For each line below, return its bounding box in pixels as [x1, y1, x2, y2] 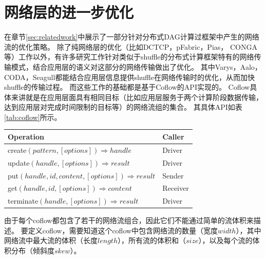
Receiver [162, 183, 189, 193]
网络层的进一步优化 [4, 2, 134, 23]
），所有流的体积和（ [117, 235, 186, 246]
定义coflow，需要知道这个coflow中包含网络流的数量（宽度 [28, 225, 218, 235]
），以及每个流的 [198, 235, 253, 246]
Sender [162, 170, 184, 181]
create [8, 144, 27, 155]
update [8, 157, 30, 168]
